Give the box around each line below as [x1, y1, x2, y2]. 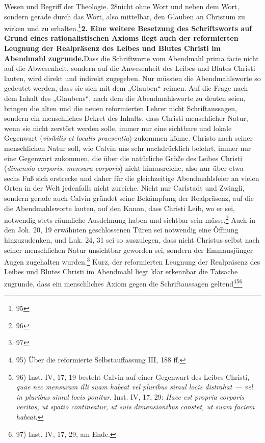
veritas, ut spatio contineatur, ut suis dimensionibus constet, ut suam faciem [16, 401, 255, 412]
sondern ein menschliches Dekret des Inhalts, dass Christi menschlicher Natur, [4, 113, 248, 123]
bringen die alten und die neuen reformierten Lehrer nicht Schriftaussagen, [4, 102, 237, 113]
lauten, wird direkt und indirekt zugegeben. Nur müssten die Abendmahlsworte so [4, 72, 261, 83]
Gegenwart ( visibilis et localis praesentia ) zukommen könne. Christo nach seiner [4, 133, 253, 143]
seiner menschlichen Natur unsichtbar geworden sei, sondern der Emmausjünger [4, 244, 253, 255]
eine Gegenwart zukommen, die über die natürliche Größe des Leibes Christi [4, 152, 243, 163]
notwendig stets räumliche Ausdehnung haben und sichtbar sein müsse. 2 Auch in [4, 213, 255, 225]
